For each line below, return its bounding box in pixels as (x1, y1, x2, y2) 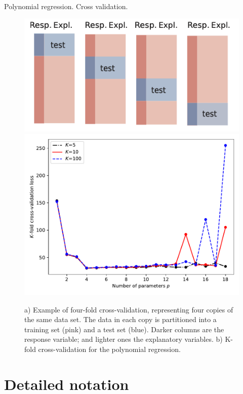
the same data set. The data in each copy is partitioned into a (24, 314, 217, 325)
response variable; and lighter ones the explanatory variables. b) (24, 334, 223, 344)
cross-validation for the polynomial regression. (38, 343, 181, 354)
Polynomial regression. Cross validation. (4, 1, 128, 11)
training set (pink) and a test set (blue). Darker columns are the (24, 324, 224, 334)
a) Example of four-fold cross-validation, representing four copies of (24, 304, 233, 314)
